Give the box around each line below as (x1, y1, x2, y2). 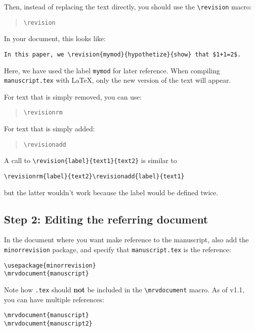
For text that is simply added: (4, 123, 95, 134)
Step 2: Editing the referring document (4, 211, 208, 226)
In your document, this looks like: (4, 33, 106, 44)
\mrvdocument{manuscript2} (4, 320, 92, 327)
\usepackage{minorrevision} (4, 262, 96, 269)
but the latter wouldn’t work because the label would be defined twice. (4, 187, 218, 197)
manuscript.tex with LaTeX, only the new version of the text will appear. (4, 75, 231, 85)
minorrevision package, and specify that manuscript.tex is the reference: (4, 244, 231, 255)
